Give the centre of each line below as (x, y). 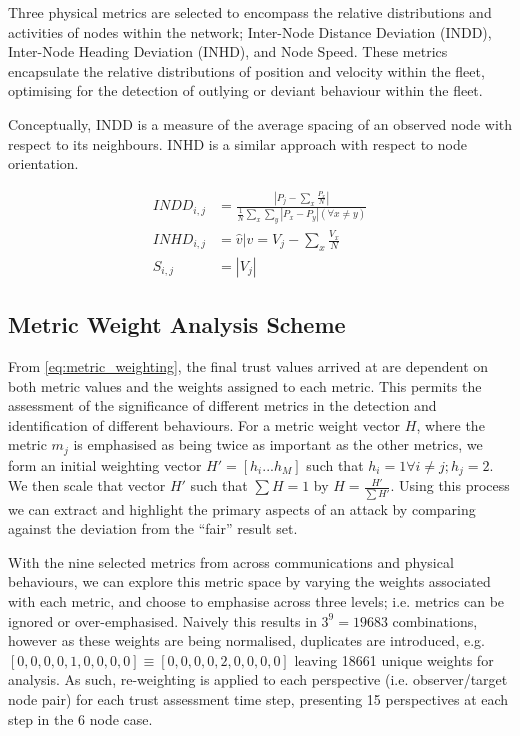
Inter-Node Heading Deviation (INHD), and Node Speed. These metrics (228, 51)
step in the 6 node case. (80, 718)
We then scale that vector (87, 485)
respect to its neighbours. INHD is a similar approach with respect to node (237, 143)
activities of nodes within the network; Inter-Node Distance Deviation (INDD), (250, 31)
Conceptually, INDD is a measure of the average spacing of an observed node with (260, 123)
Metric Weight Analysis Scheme (177, 324)
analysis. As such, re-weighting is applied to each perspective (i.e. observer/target (258, 679)
